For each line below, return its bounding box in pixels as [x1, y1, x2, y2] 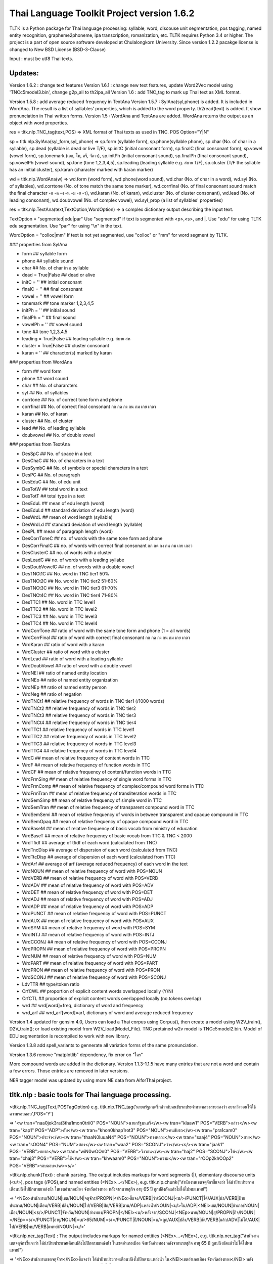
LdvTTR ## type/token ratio [22, 981, 80, 987]
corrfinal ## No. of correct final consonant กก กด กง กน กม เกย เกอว [22, 403, 156, 410]
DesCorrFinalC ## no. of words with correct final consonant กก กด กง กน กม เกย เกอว [22, 543, 193, 549]
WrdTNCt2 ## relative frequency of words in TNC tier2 [22, 705, 136, 711]
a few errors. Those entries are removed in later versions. [9, 1068, 129, 1074]
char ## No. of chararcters [22, 382, 78, 389]
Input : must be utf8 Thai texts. [9, 56, 73, 62]
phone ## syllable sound [22, 258, 74, 264]
